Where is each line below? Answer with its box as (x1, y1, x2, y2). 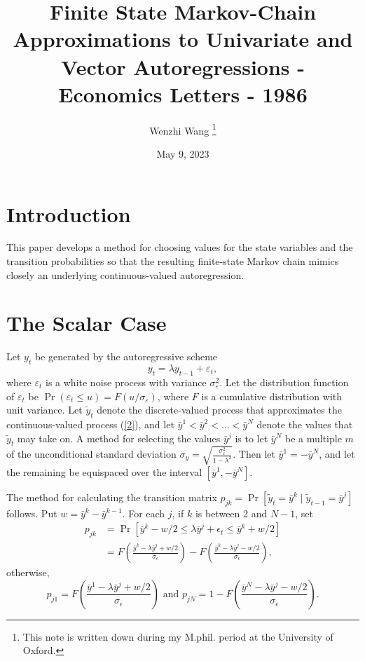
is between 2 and (195, 505, 268, 520)
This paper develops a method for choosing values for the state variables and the (6, 240, 353, 254)
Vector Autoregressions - (61, 52, 305, 81)
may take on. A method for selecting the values (17, 430, 221, 445)
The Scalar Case (6, 308, 167, 337)
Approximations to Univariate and (13, 25, 353, 53)
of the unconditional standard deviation (6, 447, 177, 461)
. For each (122, 505, 165, 520)
